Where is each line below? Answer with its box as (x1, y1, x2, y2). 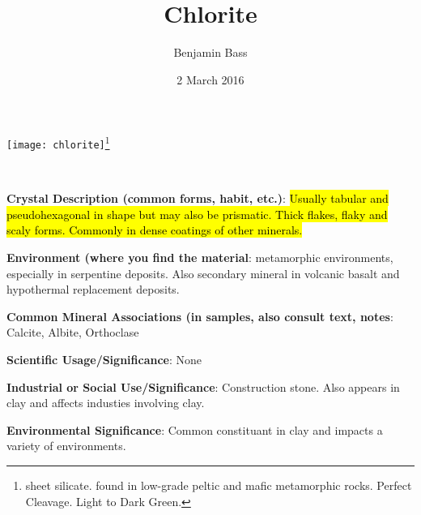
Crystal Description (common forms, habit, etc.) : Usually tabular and (6, 190, 389, 207)
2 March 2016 (176, 71, 245, 88)
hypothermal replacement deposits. (6, 281, 180, 298)
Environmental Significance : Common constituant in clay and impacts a (6, 421, 383, 438)
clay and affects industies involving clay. (6, 394, 205, 411)
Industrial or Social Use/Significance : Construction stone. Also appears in (6, 378, 400, 395)
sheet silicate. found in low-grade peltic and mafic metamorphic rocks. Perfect (25, 476, 412, 493)
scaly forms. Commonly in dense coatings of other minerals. (6, 221, 303, 238)
